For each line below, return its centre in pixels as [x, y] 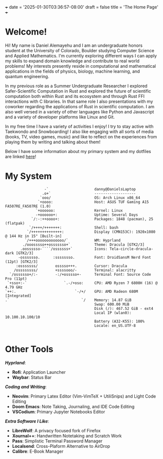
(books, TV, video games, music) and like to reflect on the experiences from [81, 136]
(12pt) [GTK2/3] [21, 262]
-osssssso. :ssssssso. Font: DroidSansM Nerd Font [84, 257]
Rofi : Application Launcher [39, 372]
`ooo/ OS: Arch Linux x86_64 [90, 198]
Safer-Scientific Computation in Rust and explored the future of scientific [78, 91]
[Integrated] [18, 296]
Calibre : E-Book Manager [38, 451]
